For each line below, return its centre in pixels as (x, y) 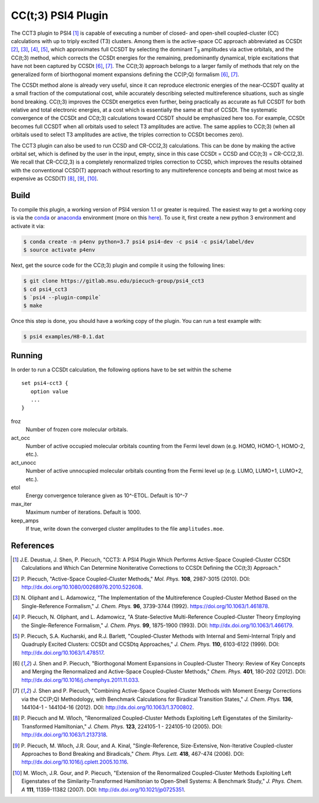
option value (49, 391)
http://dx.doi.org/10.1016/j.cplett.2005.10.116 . (75, 762)
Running (27, 355)
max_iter (21, 504)
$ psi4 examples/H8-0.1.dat (64, 337)
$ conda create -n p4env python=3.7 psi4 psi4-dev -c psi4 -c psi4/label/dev (139, 241)
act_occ (21, 438)
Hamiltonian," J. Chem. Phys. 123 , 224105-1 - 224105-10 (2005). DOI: (138, 726)
